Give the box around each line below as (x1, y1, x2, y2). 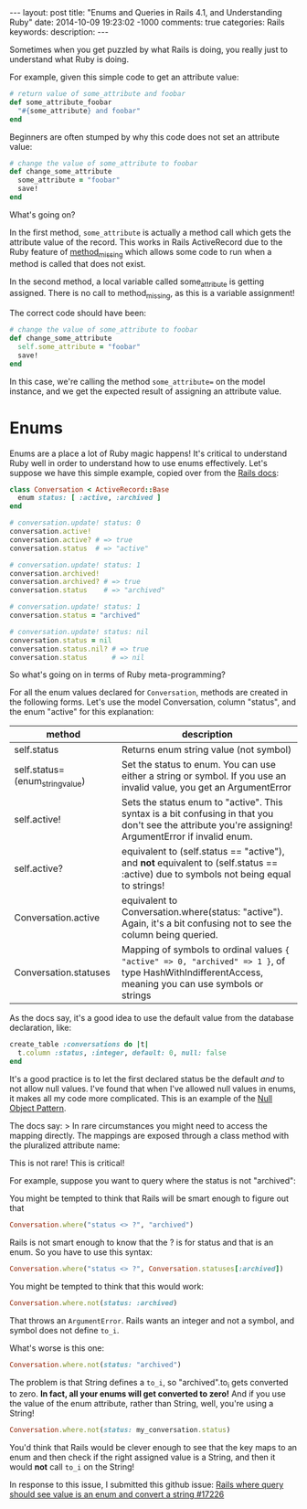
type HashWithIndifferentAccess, (122, 966, 263, 979)
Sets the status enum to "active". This (122, 796, 283, 809)
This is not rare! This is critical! (9, 1158, 125, 1169)
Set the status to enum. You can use (122, 759, 277, 771)
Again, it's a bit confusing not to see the (122, 917, 292, 930)
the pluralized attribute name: (9, 1140, 121, 1151)
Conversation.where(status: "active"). (122, 906, 283, 919)
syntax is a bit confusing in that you (122, 807, 274, 820)
